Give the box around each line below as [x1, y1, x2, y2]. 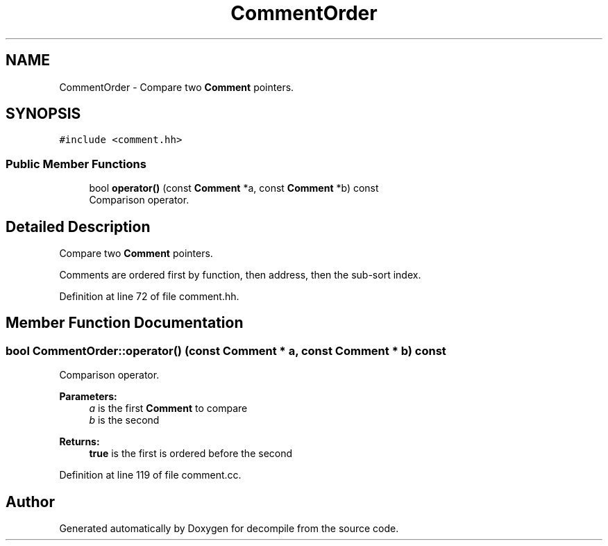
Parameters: [59, 390, 117, 403]
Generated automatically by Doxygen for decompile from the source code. [59, 522, 399, 535]
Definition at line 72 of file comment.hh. [59, 290, 239, 303]
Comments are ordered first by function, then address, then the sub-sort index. [59, 269, 421, 281]
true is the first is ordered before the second [89, 447, 293, 460]
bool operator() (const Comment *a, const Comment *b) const [89, 182, 379, 195]
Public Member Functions [6, 156, 146, 171]
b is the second [89, 414, 160, 427]
